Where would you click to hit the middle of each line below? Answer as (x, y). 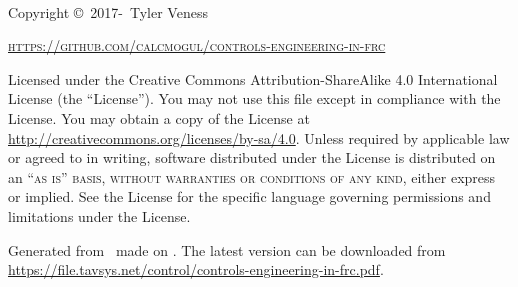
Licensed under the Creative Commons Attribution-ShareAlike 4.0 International (253, 78)
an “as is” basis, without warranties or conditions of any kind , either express (252, 176)
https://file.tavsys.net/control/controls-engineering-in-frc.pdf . (196, 269)
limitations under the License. (99, 215)
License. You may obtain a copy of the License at (159, 117)
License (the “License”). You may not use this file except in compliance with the (254, 98)
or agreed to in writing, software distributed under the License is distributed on (252, 157)
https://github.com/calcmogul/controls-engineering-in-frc (197, 45)
